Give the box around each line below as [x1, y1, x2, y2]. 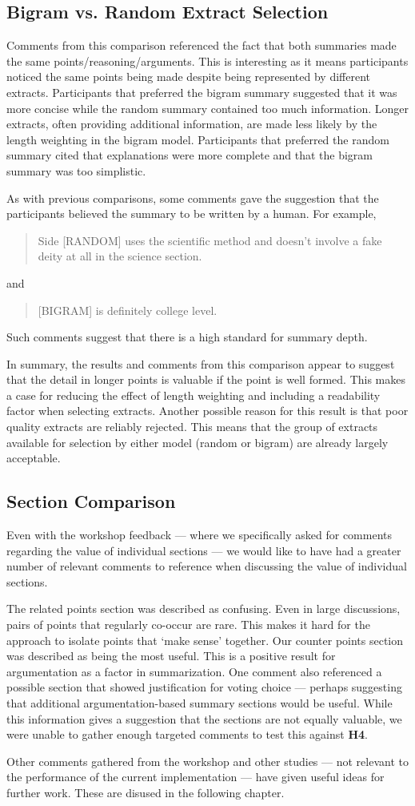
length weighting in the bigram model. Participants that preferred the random [6, 131, 389, 147]
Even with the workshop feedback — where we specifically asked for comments [6, 526, 393, 543]
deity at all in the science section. [38, 248, 202, 264]
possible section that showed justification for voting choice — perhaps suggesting [6, 679, 402, 695]
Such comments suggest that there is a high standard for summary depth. [6, 328, 368, 345]
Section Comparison [6, 489, 176, 514]
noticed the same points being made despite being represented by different [6, 68, 371, 85]
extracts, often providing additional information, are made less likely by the [6, 115, 377, 132]
